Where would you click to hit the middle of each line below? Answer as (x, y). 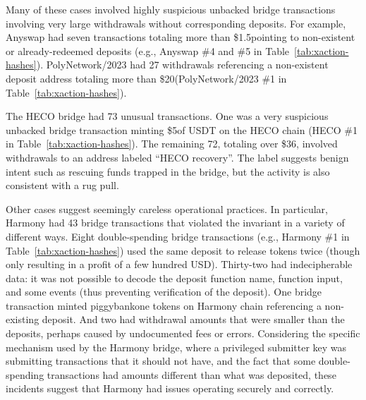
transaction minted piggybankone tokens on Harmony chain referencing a (164, 305)
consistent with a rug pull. (62, 185)
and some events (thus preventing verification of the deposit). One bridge (164, 292)
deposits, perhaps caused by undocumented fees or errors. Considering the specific (183, 333)
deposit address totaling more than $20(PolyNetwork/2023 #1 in (146, 78)
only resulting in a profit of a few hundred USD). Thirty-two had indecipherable (179, 264)
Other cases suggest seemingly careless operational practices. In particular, (167, 208)
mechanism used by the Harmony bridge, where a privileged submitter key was (176, 347)
